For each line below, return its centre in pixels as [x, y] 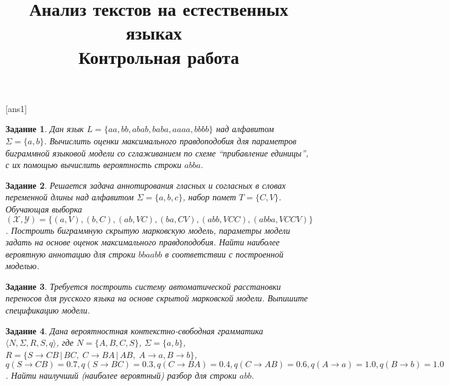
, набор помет [209, 197]
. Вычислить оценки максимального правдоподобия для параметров [170, 140]
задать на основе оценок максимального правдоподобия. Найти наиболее [143, 242]
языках [154, 33]
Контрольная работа [159, 56]
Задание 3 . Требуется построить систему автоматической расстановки [143, 286]
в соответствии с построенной [224, 254]
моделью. [23, 266]
